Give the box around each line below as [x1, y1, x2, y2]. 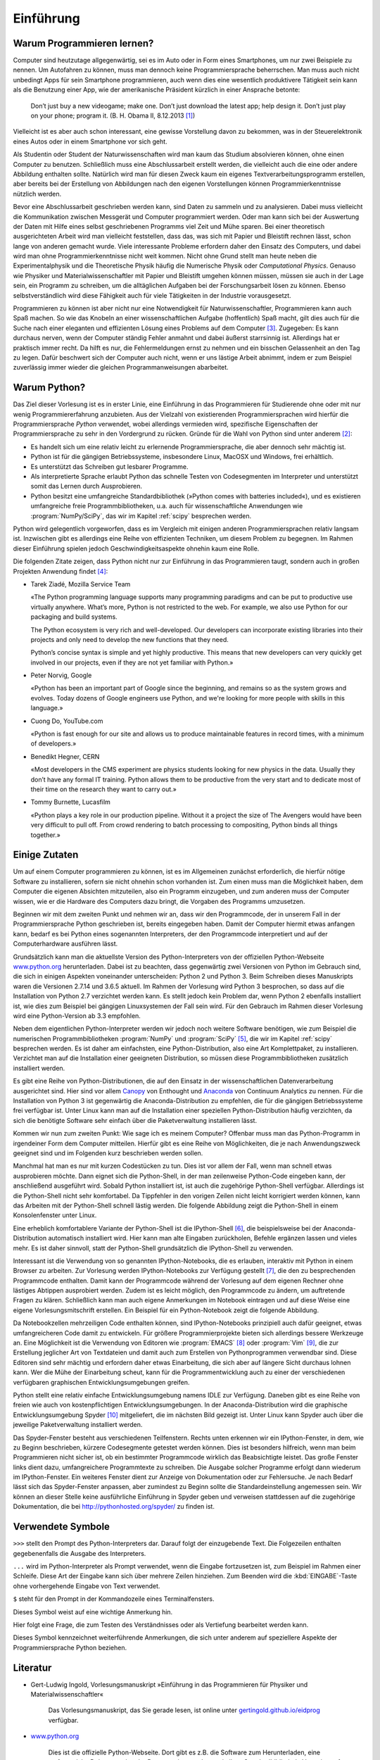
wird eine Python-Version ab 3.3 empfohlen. [13, 1011, 141, 1020]
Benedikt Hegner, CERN [30, 752, 100, 760]
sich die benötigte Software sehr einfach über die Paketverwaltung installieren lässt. [13, 1116, 257, 1124]
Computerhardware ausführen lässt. [13, 940, 118, 948]
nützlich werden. [13, 189, 62, 198]
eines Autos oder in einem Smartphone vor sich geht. [13, 137, 168, 146]
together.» [30, 831, 61, 839]
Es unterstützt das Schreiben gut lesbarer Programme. [30, 462, 189, 471]
